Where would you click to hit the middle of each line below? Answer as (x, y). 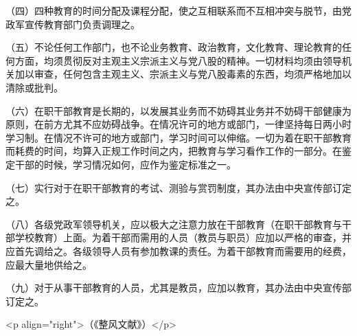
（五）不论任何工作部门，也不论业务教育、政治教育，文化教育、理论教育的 (174, 47)
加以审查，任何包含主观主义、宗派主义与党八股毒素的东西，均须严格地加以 (183, 74)
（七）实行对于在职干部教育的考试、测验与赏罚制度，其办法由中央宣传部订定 (178, 187)
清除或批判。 (34, 87)
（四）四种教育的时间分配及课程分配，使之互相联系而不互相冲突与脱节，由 (174, 10)
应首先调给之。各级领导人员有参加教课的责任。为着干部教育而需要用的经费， (178, 250)
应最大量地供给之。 (49, 264)
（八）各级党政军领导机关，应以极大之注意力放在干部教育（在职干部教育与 (174, 224)
